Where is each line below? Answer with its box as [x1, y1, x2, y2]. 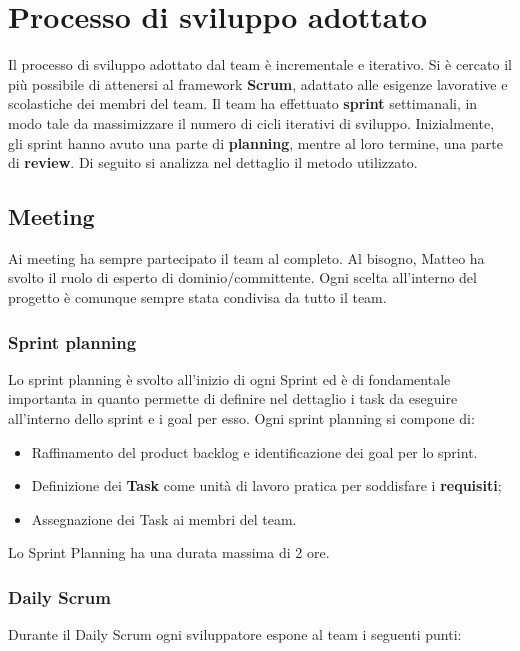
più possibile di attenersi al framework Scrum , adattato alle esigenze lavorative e [8, 73, 508, 94]
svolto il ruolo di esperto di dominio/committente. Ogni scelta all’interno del [8, 267, 477, 288]
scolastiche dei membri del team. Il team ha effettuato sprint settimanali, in [8, 93, 478, 114]
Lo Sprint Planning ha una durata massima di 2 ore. [8, 542, 330, 563]
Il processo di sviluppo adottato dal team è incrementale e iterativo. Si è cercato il [8, 54, 512, 75]
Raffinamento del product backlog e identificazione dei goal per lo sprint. [31, 441, 478, 462]
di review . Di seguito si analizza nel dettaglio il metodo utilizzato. [8, 152, 418, 173]
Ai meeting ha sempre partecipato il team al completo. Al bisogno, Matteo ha [8, 247, 485, 268]
